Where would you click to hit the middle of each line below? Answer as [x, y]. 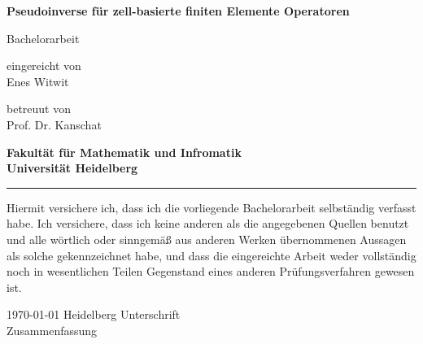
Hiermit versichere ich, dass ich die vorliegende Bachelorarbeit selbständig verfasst [211, 207]
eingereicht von [44, 65]
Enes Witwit [38, 81]
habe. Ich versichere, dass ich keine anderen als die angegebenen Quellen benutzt [208, 223]
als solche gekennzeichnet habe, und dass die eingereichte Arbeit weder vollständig [211, 255]
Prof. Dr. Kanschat [54, 124]
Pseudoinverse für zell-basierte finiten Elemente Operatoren [178, 11]
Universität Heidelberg [72, 168]
